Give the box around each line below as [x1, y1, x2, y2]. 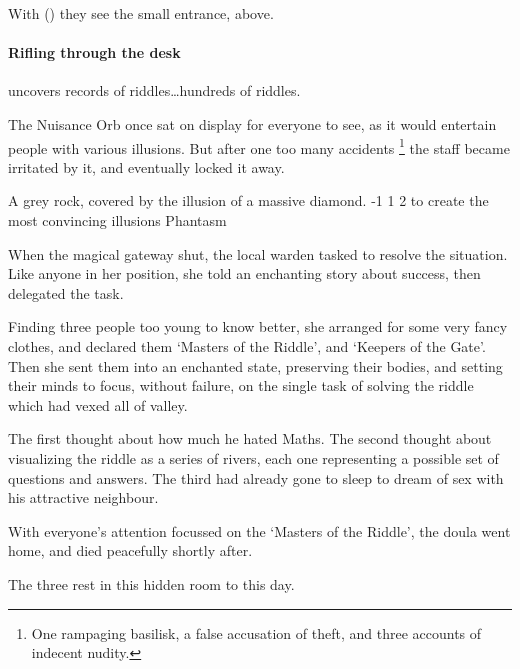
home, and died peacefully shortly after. [8, 540, 253, 561]
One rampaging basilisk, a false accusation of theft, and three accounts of [31, 622, 482, 643]
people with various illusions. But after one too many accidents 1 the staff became [8, 134, 510, 158]
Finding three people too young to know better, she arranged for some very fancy [8, 316, 508, 337]
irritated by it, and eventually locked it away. [8, 156, 285, 177]
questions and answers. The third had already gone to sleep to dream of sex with [8, 467, 504, 488]
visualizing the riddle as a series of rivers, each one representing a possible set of [8, 447, 499, 468]
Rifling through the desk [8, 42, 181, 63]
